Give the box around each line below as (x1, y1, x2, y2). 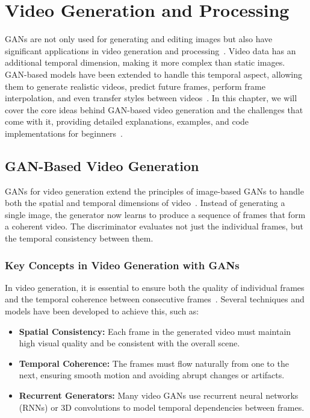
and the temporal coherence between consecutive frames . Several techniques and (5, 293, 305, 305)
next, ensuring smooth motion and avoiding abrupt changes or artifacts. (19, 369, 285, 381)
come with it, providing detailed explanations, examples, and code (5, 115, 249, 128)
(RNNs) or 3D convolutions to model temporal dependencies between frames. (19, 401, 305, 413)
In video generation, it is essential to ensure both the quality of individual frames (5, 281, 305, 293)
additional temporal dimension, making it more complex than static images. (5, 56, 285, 69)
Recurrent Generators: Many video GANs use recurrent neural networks (19, 389, 299, 402)
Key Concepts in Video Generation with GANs (5, 257, 240, 272)
